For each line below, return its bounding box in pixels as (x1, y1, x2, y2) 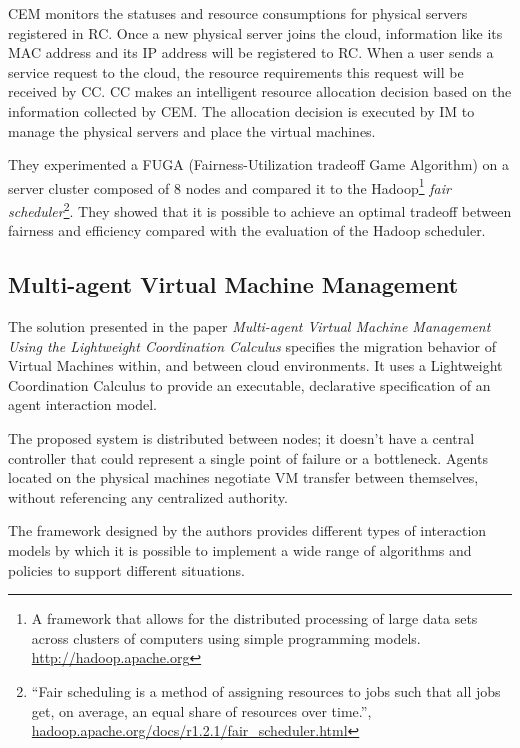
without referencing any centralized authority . (8, 486, 288, 507)
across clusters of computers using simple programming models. (31, 627, 421, 648)
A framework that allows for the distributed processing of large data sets (31, 608, 478, 629)
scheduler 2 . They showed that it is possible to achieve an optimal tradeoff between (8, 198, 512, 221)
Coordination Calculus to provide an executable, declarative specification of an (8, 374, 491, 395)
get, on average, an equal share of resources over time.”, (31, 700, 372, 721)
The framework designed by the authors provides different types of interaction (8, 520, 487, 541)
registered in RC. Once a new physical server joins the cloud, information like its (8, 22, 503, 43)
